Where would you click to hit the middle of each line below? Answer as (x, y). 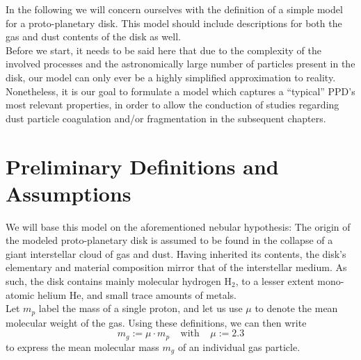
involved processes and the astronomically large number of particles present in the (180, 64)
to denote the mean (296, 308)
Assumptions (69, 193)
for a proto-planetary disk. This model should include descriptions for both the (174, 23)
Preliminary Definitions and (142, 166)
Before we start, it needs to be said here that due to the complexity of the (163, 50)
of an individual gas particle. (239, 346)
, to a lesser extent (275, 281)
